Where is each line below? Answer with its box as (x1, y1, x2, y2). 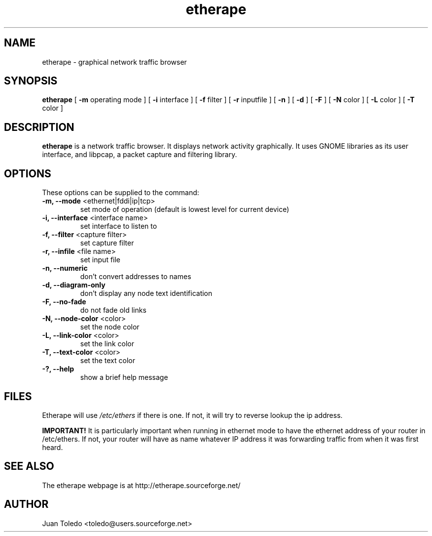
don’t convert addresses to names (80, 272, 191, 281)
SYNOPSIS (4, 75, 58, 87)
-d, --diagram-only (42, 281, 106, 289)
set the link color (80, 339, 134, 348)
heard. (42, 443, 63, 452)
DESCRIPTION (4, 121, 74, 133)
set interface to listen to (80, 222, 157, 231)
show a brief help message (80, 373, 168, 382)
